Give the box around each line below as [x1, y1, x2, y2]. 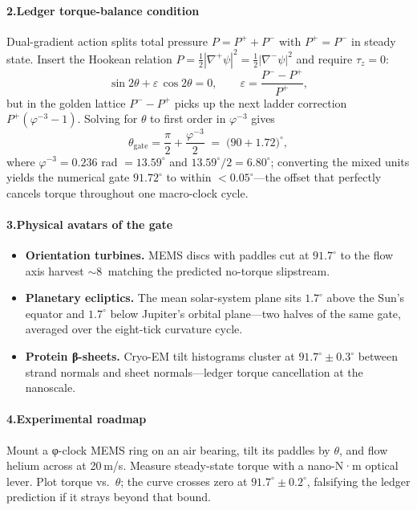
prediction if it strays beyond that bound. [6, 488, 212, 505]
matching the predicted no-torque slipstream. [107, 262, 330, 279]
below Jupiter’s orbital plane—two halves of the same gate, [110, 304, 401, 321]
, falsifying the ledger [306, 472, 411, 489]
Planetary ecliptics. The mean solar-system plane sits [25, 289, 302, 306]
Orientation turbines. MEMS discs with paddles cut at [25, 247, 310, 263]
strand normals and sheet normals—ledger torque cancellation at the [25, 363, 363, 380]
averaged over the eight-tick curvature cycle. [25, 320, 243, 337]
